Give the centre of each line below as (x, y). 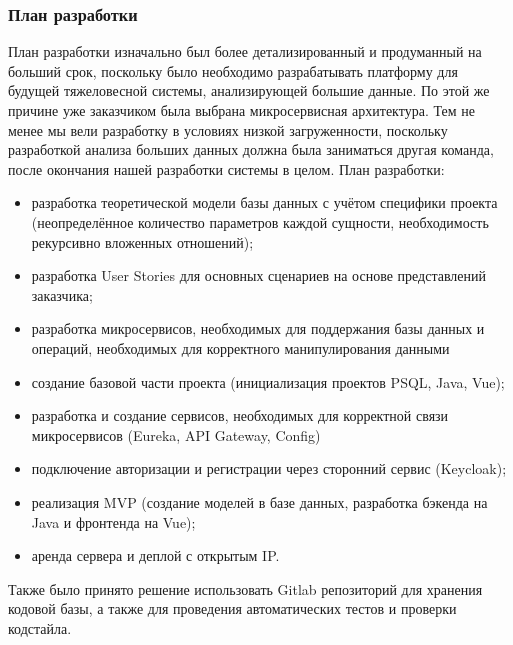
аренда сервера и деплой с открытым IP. (155, 555)
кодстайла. (40, 627)
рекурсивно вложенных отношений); (142, 241)
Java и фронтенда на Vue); (113, 521)
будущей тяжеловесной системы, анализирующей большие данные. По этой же (249, 90)
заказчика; (62, 294)
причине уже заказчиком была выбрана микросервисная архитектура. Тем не (241, 110)
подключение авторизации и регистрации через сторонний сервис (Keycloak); (269, 468)
